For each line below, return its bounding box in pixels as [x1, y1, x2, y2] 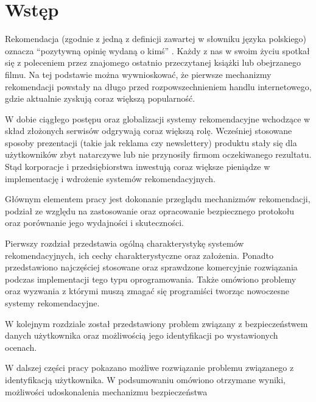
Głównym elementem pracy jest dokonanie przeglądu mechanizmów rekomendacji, [5, 192, 311, 205]
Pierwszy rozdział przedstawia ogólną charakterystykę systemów [5, 237, 244, 250]
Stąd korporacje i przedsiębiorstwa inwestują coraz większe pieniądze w [5, 160, 270, 173]
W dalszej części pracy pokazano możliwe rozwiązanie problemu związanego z [5, 361, 294, 374]
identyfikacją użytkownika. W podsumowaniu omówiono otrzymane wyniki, [5, 373, 286, 386]
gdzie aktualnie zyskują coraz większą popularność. [5, 92, 195, 105]
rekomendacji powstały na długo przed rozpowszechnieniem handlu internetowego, [5, 80, 312, 93]
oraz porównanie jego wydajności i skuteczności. [5, 216, 184, 229]
